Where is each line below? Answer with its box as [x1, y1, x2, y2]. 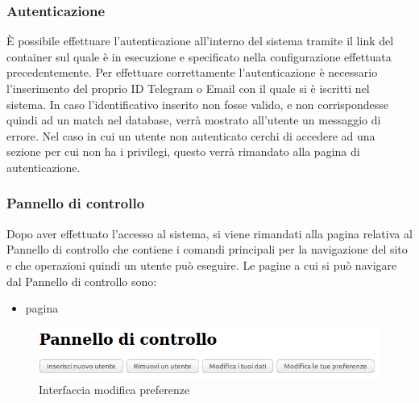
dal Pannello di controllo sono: [6, 272, 157, 289]
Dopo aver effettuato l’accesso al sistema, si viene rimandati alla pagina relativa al [6, 225, 413, 241]
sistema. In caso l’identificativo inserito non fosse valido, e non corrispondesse [6, 95, 389, 112]
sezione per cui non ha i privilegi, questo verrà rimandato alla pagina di [6, 143, 360, 160]
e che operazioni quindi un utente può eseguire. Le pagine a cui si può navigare [6, 256, 397, 273]
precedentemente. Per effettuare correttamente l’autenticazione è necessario [6, 64, 378, 81]
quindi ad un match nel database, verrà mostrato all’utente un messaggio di [6, 111, 381, 128]
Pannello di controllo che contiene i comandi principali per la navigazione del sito [6, 241, 408, 258]
